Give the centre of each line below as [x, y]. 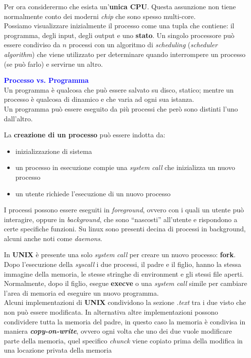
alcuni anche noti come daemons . [53, 238]
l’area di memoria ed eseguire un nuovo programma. [81, 292]
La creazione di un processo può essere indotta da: [85, 135]
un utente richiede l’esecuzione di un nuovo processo [93, 193]
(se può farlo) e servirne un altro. [54, 64]
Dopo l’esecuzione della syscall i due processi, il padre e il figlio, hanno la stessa [123, 264]
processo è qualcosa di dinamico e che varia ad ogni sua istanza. [99, 99]
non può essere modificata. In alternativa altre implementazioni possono [111, 312]
